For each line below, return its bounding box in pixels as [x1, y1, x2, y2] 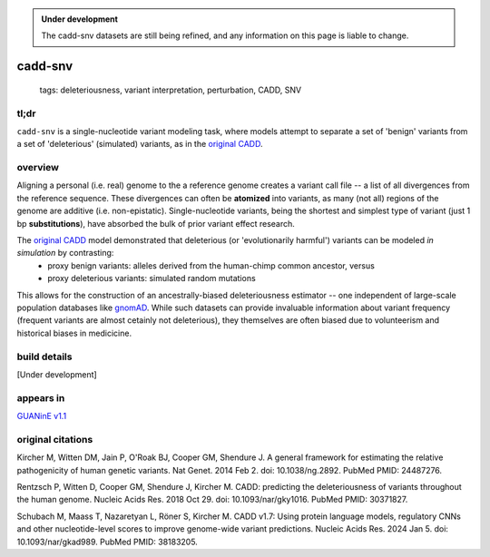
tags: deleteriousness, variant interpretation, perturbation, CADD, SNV [39, 84, 302, 95]
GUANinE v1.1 [16, 411, 67, 422]
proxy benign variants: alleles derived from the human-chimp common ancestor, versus [47, 259, 376, 271]
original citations [16, 433, 93, 445]
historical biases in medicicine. [16, 327, 132, 338]
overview [16, 161, 59, 174]
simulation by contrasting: [16, 248, 114, 259]
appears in [16, 391, 65, 404]
